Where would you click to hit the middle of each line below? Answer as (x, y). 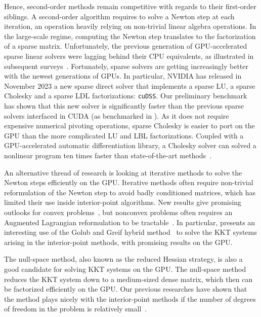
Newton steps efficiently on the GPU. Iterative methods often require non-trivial (129, 182)
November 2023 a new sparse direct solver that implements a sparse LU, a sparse (130, 85)
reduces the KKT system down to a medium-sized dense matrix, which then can (128, 279)
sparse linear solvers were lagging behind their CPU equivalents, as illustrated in (129, 56)
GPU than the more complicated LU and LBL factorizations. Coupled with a (124, 135)
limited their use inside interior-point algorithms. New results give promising (123, 202)
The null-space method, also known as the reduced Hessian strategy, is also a (123, 259)
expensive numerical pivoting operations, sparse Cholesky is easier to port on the (129, 126)
